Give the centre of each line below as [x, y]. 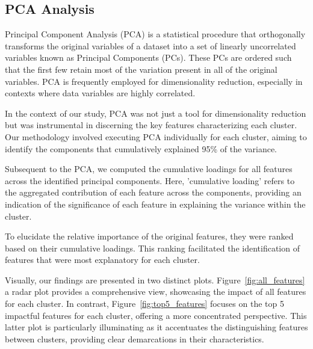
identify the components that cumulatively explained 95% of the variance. [141, 148]
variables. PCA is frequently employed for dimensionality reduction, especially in [154, 81]
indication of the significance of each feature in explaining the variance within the [155, 204]
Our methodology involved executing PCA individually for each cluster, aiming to [156, 136]
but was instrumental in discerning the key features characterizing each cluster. [151, 125]
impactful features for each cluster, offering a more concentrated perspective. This [156, 315]
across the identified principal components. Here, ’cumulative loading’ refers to [150, 180]
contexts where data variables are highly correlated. [100, 93]
